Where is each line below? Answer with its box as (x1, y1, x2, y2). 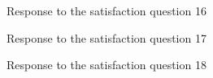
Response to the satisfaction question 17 (7, 29, 206, 46)
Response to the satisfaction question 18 (7, 56, 206, 73)
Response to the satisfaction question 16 (7, 2, 206, 18)
